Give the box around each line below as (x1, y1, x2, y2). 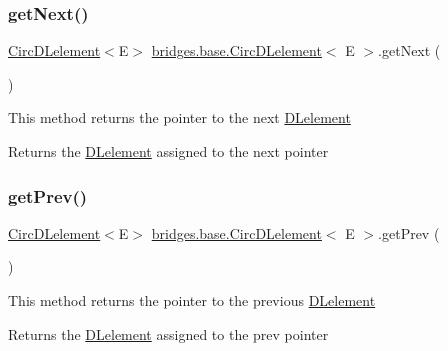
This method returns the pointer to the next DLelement (8, 107, 351, 128)
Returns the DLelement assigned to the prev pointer (8, 323, 329, 344)
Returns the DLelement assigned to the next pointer (8, 141, 329, 161)
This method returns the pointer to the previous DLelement (8, 290, 376, 310)
